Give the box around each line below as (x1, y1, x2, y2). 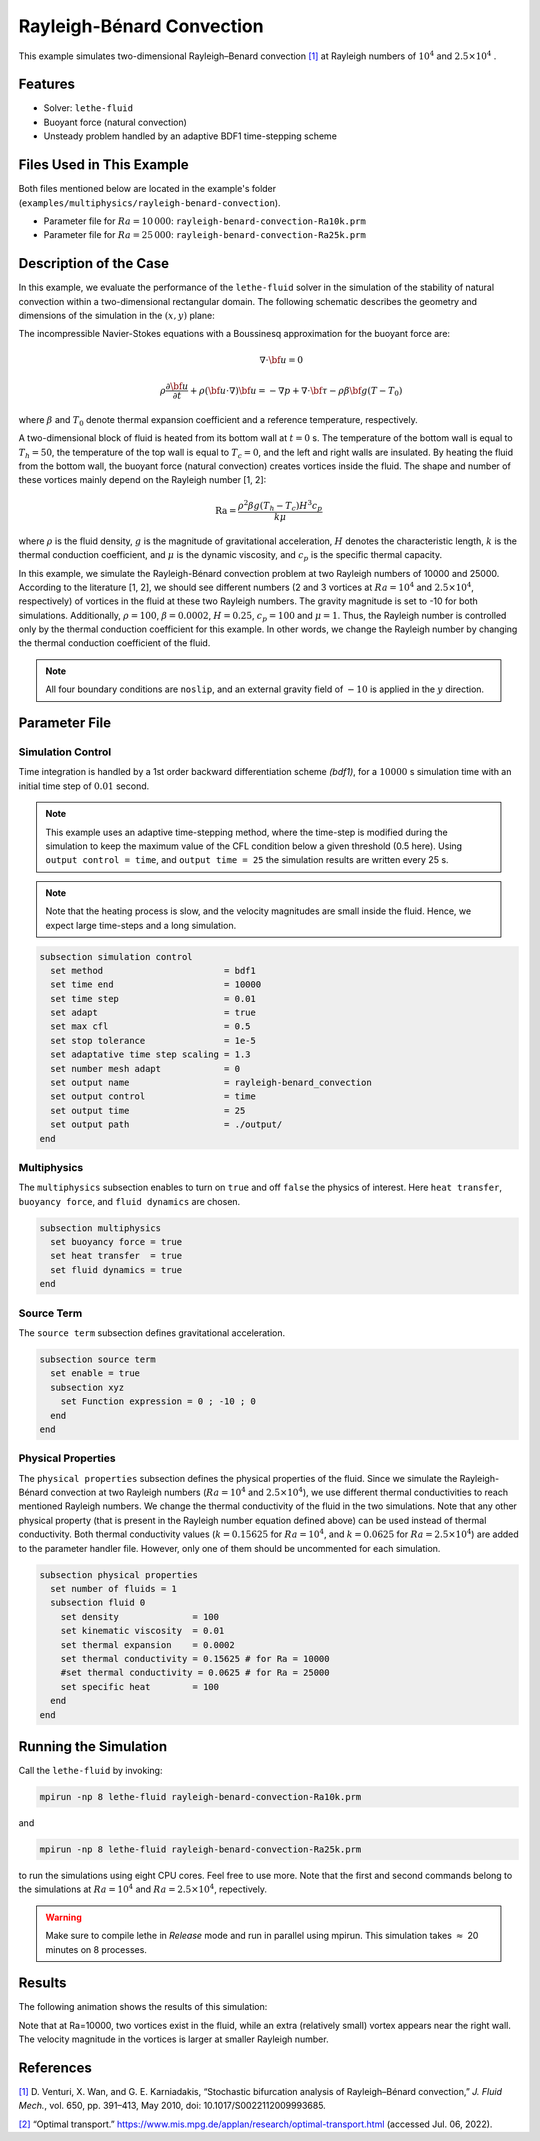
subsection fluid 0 (50, 1597, 146, 1609)
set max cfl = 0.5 (50, 1021, 251, 1032)
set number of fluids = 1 (50, 1583, 177, 1594)
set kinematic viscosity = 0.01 (60, 1625, 225, 1637)
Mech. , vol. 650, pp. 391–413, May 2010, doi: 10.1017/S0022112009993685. (18, 2100, 327, 2112)
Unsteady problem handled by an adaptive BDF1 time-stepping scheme (43, 130, 337, 142)
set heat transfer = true (50, 1250, 183, 1262)
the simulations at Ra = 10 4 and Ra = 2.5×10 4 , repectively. (18, 1882, 268, 1895)
